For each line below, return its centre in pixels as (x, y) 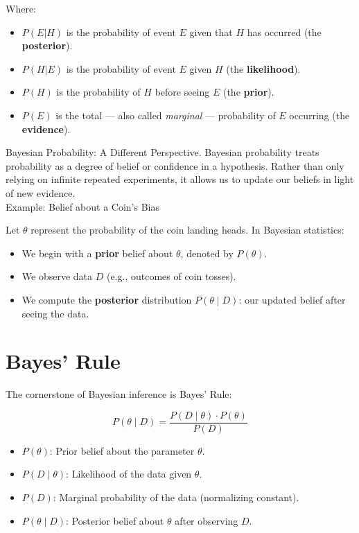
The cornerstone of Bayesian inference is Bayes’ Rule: (119, 394)
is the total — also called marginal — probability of (166, 115)
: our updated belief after (292, 299)
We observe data (57, 276)
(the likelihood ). (263, 68)
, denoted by (207, 253)
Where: (21, 8)
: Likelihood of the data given (129, 474)
